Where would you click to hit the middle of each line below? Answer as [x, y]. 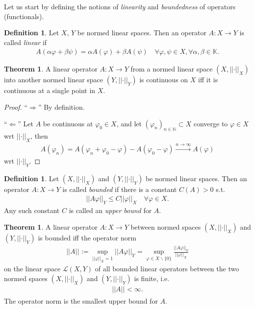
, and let [129, 123]
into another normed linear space [54, 80]
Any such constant [32, 210]
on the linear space [32, 269]
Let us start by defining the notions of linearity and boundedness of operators [120, 6]
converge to [211, 123]
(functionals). [24, 16]
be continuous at [68, 123]
